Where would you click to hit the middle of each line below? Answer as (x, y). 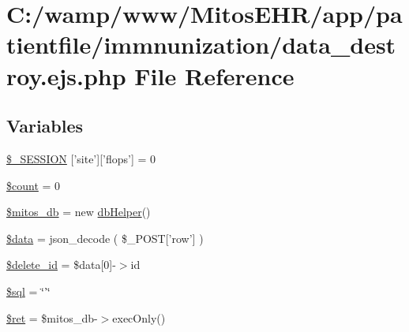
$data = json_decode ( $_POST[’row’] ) (105, 238)
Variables (45, 126)
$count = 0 (34, 185)
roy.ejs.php (66, 75)
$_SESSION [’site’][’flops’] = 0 (81, 158)
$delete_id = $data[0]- (61, 265)
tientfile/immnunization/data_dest (201, 45)
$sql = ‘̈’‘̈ (28, 291)
